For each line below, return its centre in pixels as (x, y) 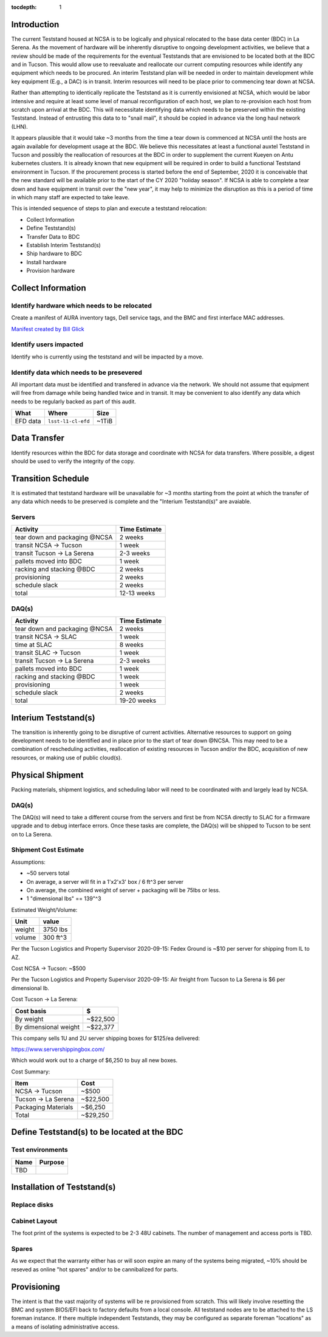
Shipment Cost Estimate (48, 850)
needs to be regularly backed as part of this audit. (74, 402)
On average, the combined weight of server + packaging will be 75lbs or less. (124, 890)
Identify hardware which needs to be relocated (81, 306)
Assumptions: (28, 862)
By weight (29, 1019)
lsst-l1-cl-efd (69, 421)
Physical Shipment (48, 775)
